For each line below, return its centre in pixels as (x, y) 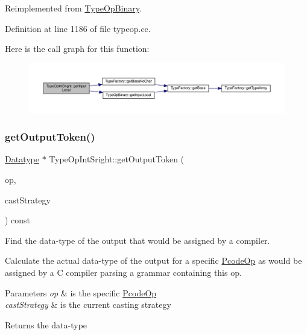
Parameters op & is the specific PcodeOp (81, 292)
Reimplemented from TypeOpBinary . (73, 8)
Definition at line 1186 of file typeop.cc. (78, 28)
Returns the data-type (46, 324)
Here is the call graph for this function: (77, 49)
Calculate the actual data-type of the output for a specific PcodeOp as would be (153, 260)
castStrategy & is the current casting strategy (88, 305)
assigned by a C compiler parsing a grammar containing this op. (123, 272)
